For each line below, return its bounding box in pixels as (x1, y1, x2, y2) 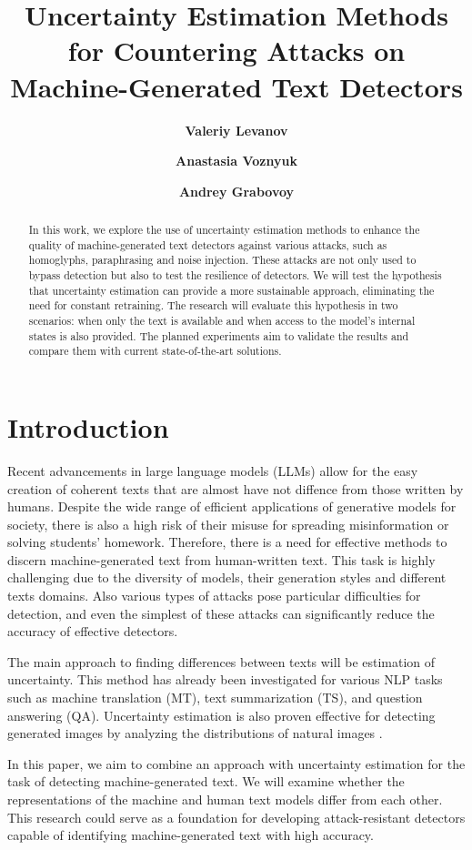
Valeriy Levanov (185, 120, 288, 139)
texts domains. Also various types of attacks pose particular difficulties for (7, 586, 421, 605)
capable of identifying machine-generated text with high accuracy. (7, 825, 374, 845)
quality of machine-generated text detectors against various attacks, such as (28, 237, 387, 252)
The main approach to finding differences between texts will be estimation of (7, 652, 436, 671)
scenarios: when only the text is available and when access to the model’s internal (28, 313, 416, 329)
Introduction (7, 408, 169, 445)
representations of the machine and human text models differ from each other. (7, 790, 443, 809)
